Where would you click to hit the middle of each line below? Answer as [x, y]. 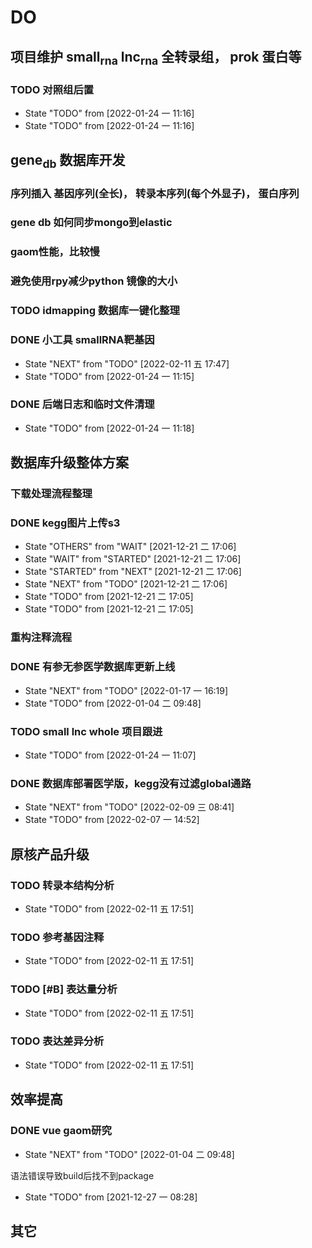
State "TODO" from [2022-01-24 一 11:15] [109, 376]
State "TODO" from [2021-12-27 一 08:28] [111, 1197]
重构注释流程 [41, 638]
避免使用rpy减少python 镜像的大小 [94, 281]
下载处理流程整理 [51, 494]
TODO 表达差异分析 [57, 1041]
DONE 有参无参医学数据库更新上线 [93, 667]
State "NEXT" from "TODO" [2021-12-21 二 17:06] [126, 584]
